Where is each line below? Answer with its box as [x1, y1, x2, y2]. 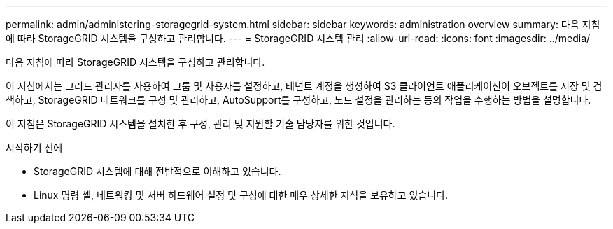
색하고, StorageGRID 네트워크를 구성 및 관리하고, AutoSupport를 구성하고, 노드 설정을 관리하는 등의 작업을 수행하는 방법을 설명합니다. [6, 94, 591, 106]
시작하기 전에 [6, 141, 63, 153]
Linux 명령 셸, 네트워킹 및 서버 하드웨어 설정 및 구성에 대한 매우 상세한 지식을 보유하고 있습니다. [34, 189, 449, 201]
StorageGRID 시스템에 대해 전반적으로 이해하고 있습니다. [34, 165, 281, 177]
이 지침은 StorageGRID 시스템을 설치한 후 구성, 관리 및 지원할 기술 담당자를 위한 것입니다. [6, 118, 395, 130]
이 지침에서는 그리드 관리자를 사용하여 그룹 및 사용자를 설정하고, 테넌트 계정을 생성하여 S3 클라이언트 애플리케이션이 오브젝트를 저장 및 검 [6, 80, 603, 92]
